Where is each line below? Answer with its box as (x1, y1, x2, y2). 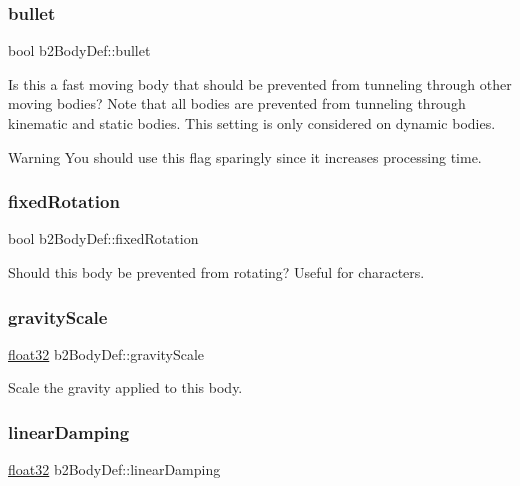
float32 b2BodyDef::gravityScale (8, 343, 205, 364)
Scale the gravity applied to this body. (8, 377, 243, 398)
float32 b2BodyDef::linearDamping (8, 459, 221, 480)
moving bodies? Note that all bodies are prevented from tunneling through (8, 93, 466, 114)
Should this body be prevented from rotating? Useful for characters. (8, 262, 425, 282)
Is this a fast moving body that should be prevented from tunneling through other (8, 73, 512, 94)
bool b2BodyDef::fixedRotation (8, 228, 199, 249)
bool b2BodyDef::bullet (8, 40, 151, 61)
